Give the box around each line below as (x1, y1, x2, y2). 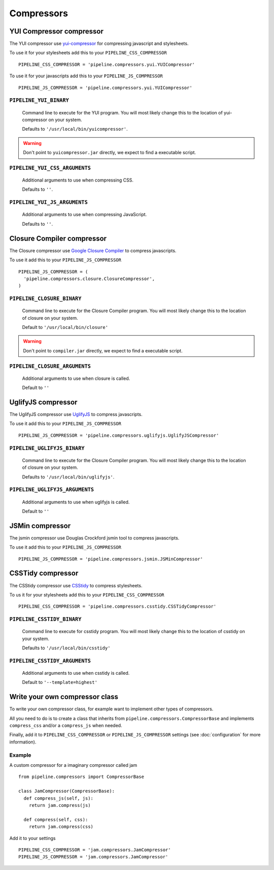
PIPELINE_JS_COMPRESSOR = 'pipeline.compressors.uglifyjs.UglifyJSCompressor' (18, 432, 219, 438)
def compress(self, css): (23, 817, 88, 822)
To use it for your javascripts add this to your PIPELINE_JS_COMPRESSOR (9, 73, 163, 79)
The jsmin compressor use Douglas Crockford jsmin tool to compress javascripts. (9, 534, 180, 541)
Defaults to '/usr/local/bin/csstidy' (22, 645, 111, 651)
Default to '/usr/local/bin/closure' (22, 324, 109, 331)
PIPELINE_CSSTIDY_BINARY (9, 616, 82, 623)
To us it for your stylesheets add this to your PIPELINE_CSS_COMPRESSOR (9, 591, 164, 597)
